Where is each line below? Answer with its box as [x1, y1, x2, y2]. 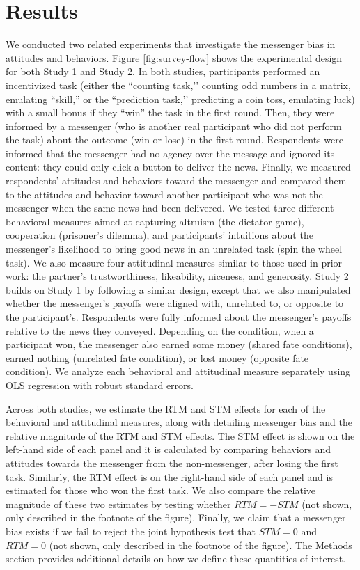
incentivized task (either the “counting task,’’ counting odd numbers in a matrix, [6, 77, 351, 92]
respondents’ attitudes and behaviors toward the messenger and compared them [6, 173, 347, 188]
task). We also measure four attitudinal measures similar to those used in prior [6, 255, 343, 269]
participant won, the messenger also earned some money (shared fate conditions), [6, 337, 352, 351]
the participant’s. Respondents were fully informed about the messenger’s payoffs [6, 310, 352, 324]
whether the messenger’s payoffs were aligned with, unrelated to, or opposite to [6, 296, 344, 310]
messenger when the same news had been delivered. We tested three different [6, 200, 334, 215]
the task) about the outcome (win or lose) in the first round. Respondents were [6, 132, 343, 147]
